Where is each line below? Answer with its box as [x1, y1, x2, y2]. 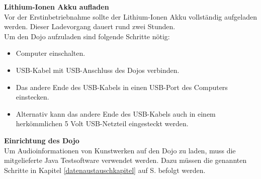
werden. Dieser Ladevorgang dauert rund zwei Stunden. [4, 21, 176, 32]
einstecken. [16, 92, 49, 102]
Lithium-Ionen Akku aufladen [4, 2, 109, 12]
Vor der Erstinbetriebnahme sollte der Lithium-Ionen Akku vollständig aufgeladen [4, 11, 257, 22]
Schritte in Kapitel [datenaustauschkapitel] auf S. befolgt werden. [4, 164, 206, 175]
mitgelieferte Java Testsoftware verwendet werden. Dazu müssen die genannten [4, 155, 247, 165]
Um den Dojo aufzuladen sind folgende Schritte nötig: [4, 31, 170, 41]
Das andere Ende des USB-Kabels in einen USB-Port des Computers [16, 81, 228, 92]
